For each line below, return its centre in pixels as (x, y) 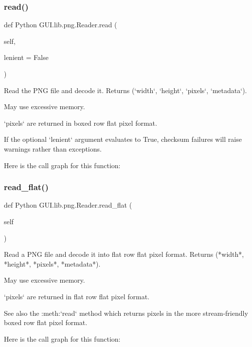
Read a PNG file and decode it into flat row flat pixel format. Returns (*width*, (124, 254)
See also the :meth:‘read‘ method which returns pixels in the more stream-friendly (126, 313)
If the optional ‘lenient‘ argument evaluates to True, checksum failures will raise (123, 139)
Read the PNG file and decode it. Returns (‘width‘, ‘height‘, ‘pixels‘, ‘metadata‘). (126, 90)
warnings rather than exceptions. (53, 148)
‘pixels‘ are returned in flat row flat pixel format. (77, 296)
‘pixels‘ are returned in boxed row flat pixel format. (81, 123)
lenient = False (26, 57)
